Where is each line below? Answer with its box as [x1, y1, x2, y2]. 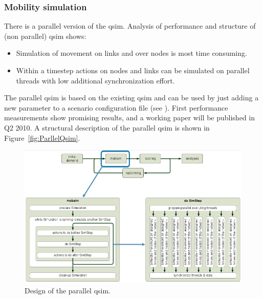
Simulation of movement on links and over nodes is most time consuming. [16, 48, 247, 58]
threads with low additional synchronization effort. [16, 75, 175, 86]
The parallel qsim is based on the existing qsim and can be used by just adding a [4, 92, 259, 103]
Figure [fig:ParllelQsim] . [4, 132, 80, 143]
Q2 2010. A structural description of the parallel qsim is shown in [4, 122, 210, 133]
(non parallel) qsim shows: [4, 30, 86, 41]
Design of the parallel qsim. [25, 285, 111, 295]
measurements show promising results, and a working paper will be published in [4, 112, 255, 123]
